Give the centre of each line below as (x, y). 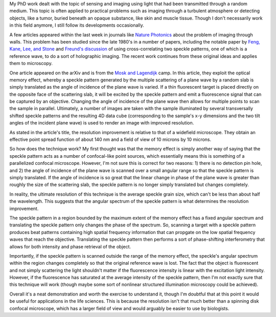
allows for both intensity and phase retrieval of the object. (70, 246)
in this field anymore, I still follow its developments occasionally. (77, 25)
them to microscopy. (31, 64)
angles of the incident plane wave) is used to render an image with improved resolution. (102, 123)
